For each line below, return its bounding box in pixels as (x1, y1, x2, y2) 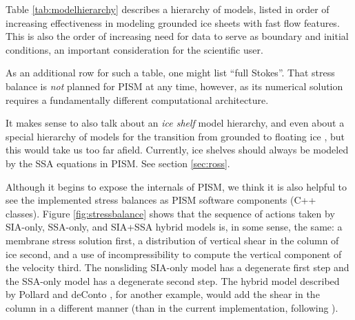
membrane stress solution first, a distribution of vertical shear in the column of (6, 233, 339, 247)
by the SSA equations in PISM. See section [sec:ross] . (6, 156, 230, 170)
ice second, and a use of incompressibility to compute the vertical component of (6, 246, 342, 261)
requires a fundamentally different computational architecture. (6, 92, 269, 107)
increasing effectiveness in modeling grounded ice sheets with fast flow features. (6, 15, 340, 30)
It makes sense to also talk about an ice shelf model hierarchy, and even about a (6, 116, 345, 130)
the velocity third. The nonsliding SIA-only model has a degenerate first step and (6, 260, 349, 275)
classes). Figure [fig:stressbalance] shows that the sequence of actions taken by (6, 206, 335, 220)
